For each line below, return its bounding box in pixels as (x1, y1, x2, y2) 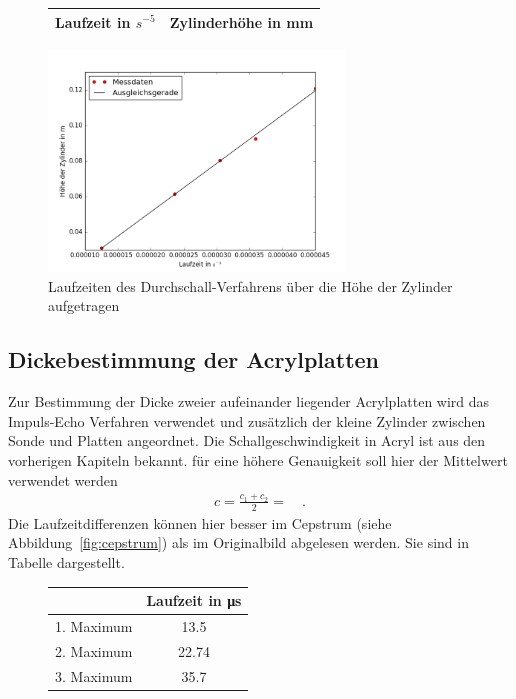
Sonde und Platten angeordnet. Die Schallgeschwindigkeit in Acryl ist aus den (8, 430, 486, 451)
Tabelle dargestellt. (8, 551, 125, 572)
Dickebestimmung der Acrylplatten (8, 344, 380, 375)
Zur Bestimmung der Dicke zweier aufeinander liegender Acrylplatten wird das (8, 391, 490, 412)
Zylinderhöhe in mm (169, 11, 314, 32)
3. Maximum (55, 665, 133, 686)
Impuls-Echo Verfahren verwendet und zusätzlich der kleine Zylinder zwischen (8, 410, 486, 431)
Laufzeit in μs (146, 590, 242, 610)
